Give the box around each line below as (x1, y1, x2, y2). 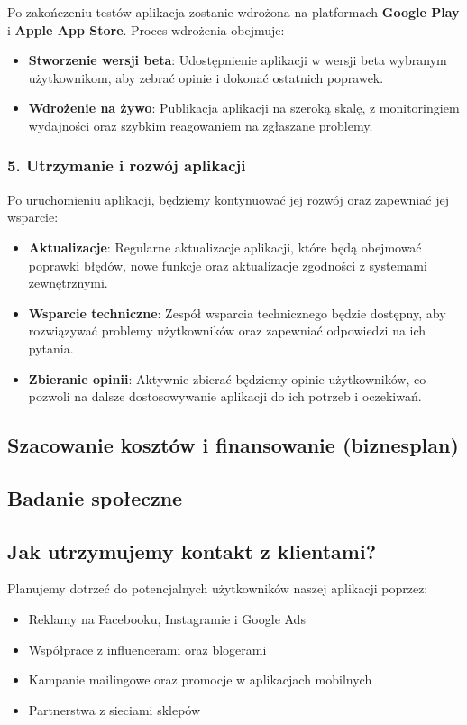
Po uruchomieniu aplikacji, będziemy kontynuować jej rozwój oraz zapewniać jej (7, 189, 449, 208)
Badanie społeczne (7, 483, 183, 511)
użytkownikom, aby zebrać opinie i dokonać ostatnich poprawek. (28, 68, 384, 87)
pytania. (28, 338, 74, 357)
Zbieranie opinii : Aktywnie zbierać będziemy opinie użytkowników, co (28, 369, 426, 388)
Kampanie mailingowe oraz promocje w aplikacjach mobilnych (28, 670, 372, 689)
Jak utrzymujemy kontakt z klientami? (7, 537, 377, 564)
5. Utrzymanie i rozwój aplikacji (7, 154, 246, 177)
